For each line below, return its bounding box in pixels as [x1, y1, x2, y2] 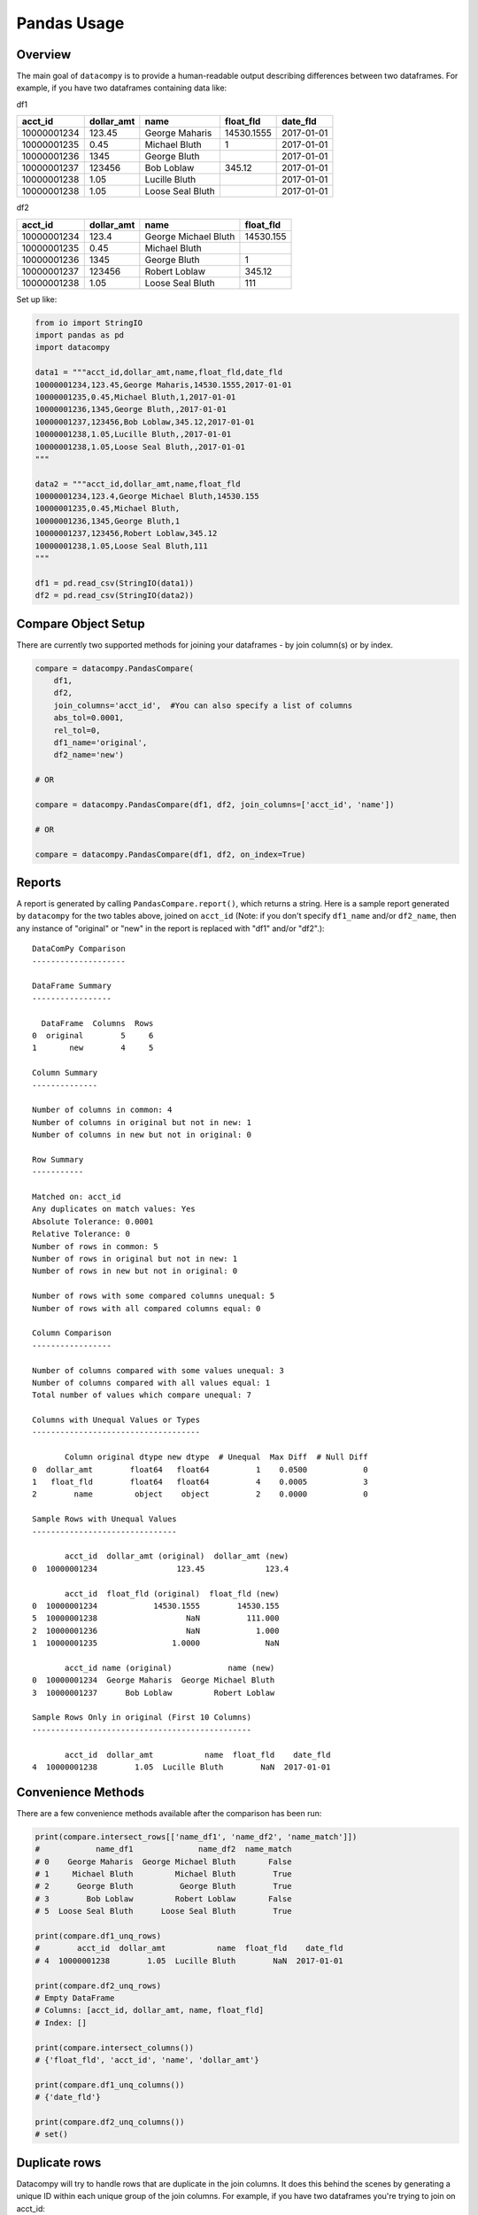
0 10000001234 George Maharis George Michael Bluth [32, 1675, 275, 1685]
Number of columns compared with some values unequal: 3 [32, 1365, 285, 1375]
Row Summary [32, 1154, 84, 1164]
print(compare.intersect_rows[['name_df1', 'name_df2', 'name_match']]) [35, 1831, 358, 1842]
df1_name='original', [53, 738, 148, 748]
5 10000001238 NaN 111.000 [32, 1613, 280, 1623]
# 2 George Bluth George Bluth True [35, 1881, 292, 1892]
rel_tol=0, [53, 725, 101, 735]
